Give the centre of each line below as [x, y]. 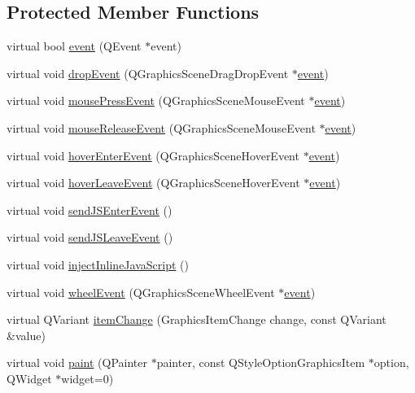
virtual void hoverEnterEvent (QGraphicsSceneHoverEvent [153, 155]
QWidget [29, 378]
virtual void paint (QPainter [77, 362]
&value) [26, 335]
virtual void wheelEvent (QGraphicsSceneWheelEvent [141, 292]
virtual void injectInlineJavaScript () [98, 264]
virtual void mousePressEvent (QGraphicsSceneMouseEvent [156, 100]
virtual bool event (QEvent [74, 46]
